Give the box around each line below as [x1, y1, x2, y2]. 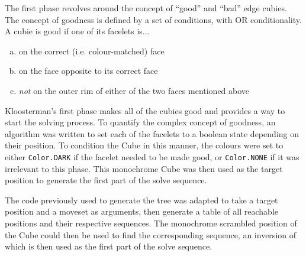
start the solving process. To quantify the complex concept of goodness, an [5, 116, 276, 128]
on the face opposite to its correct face [18, 64, 158, 77]
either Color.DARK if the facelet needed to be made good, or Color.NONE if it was [5, 150, 299, 163]
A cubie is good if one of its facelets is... [5, 25, 150, 37]
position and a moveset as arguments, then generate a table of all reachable [5, 205, 278, 218]
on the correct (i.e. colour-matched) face [18, 44, 165, 57]
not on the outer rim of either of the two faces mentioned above [18, 84, 250, 96]
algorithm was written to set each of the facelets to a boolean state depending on [5, 127, 299, 140]
